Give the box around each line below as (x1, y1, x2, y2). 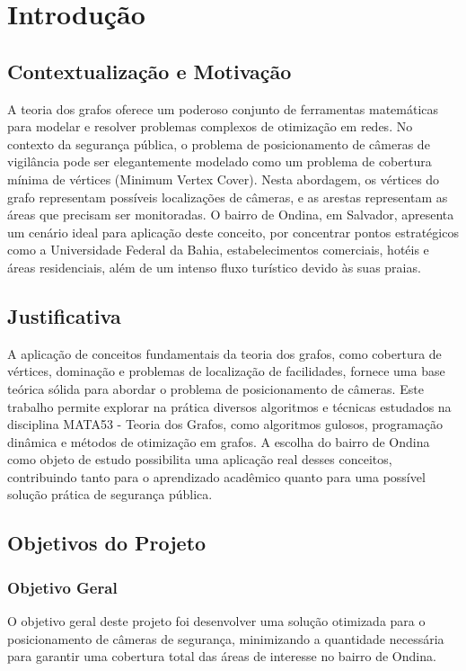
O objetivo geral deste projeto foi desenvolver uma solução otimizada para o (7, 612, 426, 631)
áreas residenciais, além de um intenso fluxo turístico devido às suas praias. (7, 257, 421, 276)
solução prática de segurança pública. (7, 485, 213, 504)
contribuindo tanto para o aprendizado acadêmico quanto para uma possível (7, 467, 426, 486)
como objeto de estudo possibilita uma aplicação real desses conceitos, (7, 450, 392, 469)
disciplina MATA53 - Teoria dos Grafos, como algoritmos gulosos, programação (7, 415, 443, 434)
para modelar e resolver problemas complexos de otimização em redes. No (7, 117, 413, 136)
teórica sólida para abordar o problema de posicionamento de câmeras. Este (7, 379, 424, 398)
